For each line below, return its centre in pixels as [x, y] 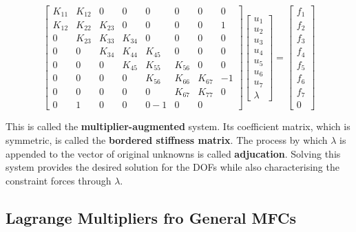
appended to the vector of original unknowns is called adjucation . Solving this [173, 153]
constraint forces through [59, 180]
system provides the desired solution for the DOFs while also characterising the [172, 167]
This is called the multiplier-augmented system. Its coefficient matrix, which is [178, 126]
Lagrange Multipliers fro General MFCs [151, 217]
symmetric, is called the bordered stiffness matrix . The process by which [167, 140]
